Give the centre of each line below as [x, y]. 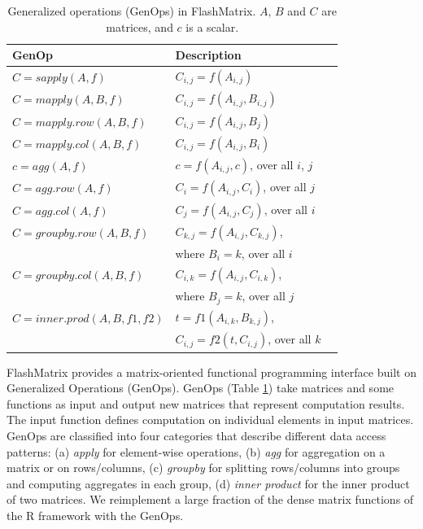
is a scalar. [212, 26]
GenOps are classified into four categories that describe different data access [196, 435]
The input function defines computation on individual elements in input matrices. [210, 420]
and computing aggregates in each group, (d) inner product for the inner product [208, 483]
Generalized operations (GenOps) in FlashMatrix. [132, 11]
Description [208, 55]
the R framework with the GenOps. [95, 515]
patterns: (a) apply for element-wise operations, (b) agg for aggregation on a [196, 451]
